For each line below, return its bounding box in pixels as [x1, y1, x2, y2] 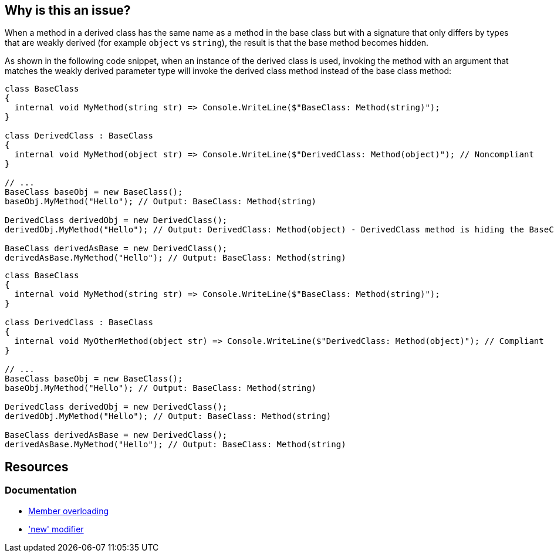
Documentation [5, 484, 77, 497]
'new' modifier [28, 524, 84, 534]
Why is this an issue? [5, 3, 131, 18]
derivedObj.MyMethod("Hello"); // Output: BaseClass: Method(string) [5, 411, 332, 421]
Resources [5, 459, 69, 474]
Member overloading [28, 505, 109, 516]
